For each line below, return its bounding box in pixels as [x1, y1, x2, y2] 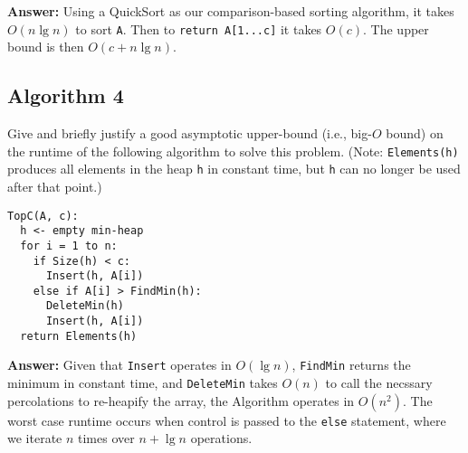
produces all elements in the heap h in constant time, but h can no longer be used [7, 159, 461, 178]
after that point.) [7, 176, 102, 195]
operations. [190, 429, 253, 448]
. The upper [363, 19, 429, 38]
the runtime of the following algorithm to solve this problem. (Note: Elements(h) [7, 141, 459, 160]
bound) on [386, 124, 444, 143]
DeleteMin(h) [45, 299, 124, 313]
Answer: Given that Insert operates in [7, 355, 232, 374]
